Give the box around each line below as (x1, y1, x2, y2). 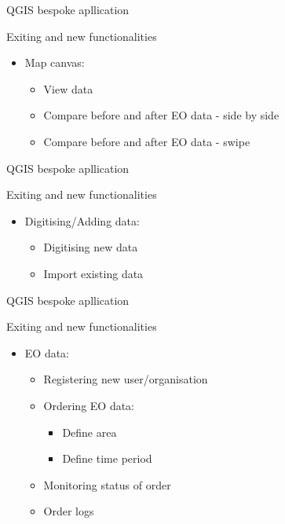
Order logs (43, 503, 94, 519)
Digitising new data (43, 239, 138, 255)
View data (43, 80, 93, 97)
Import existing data (43, 265, 144, 281)
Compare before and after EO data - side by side (43, 107, 280, 123)
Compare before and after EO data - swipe (43, 133, 250, 149)
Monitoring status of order (43, 476, 171, 493)
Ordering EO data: (43, 397, 135, 413)
